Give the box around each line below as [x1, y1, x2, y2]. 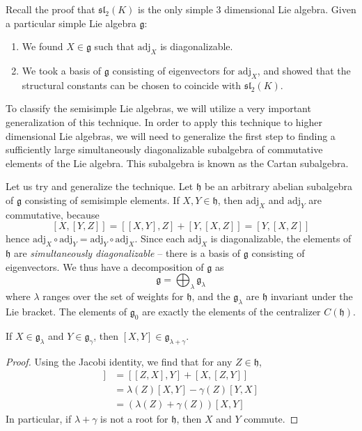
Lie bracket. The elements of [6, 304, 127, 318]
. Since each [134, 231, 185, 246]
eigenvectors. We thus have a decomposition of [6, 259, 204, 274]
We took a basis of [22, 63, 102, 77]
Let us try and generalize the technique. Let [6, 179, 194, 194]
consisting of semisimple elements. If [24, 192, 180, 207]
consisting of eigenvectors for [112, 63, 235, 77]
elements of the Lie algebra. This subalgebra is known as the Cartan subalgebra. [6, 155, 349, 170]
